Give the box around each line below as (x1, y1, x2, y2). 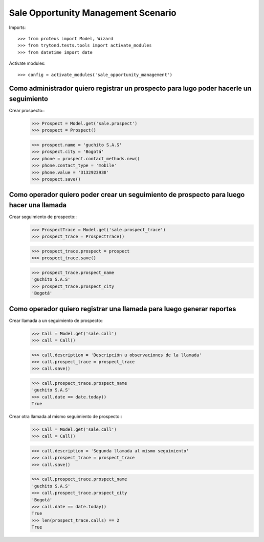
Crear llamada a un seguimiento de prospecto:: (9, 318, 104, 323)
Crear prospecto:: (9, 108, 45, 113)
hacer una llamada (9, 201, 67, 209)
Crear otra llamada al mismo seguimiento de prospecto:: (9, 414, 122, 419)
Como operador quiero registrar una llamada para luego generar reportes (9, 304, 237, 313)
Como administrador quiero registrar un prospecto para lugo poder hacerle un (9, 84, 252, 93)
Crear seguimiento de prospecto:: (9, 214, 77, 220)
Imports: (9, 25, 26, 30)
